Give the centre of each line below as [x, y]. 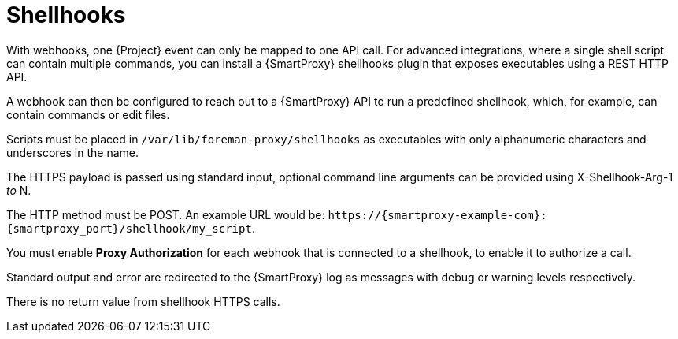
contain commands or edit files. [88, 114]
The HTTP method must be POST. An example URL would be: [166, 214]
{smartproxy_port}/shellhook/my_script [129, 228]
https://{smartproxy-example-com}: [437, 215]
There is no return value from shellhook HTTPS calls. [143, 301]
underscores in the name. [73, 152]
